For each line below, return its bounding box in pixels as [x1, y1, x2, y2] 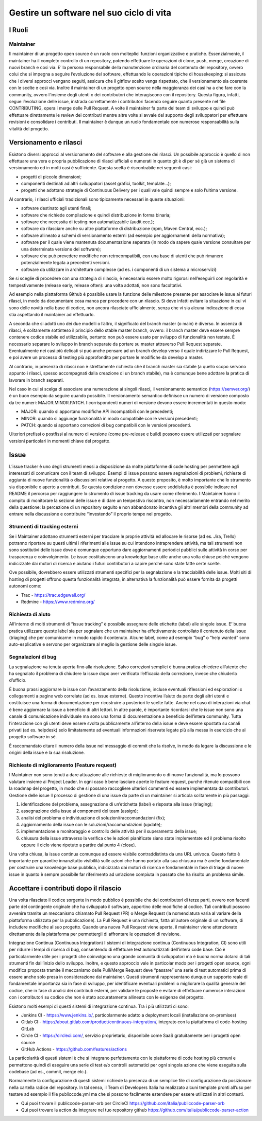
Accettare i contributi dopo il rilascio [9, 884, 121, 892]
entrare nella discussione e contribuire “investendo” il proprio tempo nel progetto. [9, 511, 172, 517]
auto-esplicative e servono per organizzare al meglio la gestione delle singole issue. [9, 641, 177, 647]
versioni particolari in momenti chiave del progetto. [9, 438, 111, 444]
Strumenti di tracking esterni [9, 523, 79, 530]
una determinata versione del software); [21, 246, 101, 252]
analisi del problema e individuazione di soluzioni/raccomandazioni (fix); [21, 815, 166, 820]
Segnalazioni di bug [9, 654, 57, 660]
